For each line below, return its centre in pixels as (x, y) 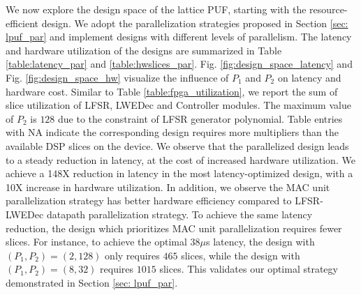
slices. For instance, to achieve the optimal (96, 242)
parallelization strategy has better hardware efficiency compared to (149, 201)
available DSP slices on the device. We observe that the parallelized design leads (177, 145)
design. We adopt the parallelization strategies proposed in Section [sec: (195, 23)
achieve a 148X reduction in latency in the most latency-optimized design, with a (179, 173)
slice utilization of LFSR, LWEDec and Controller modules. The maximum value (178, 105)
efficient (22, 23)
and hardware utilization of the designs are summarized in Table (144, 50)
